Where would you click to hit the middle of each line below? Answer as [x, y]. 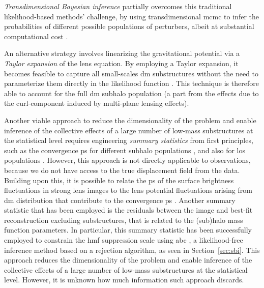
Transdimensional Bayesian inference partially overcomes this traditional [118, 6]
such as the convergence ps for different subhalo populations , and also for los [125, 150]
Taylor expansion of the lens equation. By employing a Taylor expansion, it [121, 63]
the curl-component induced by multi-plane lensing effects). [97, 103]
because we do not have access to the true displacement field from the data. [122, 170]
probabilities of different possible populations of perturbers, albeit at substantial [129, 26]
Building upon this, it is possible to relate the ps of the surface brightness [119, 180]
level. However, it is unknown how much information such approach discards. [124, 280]
